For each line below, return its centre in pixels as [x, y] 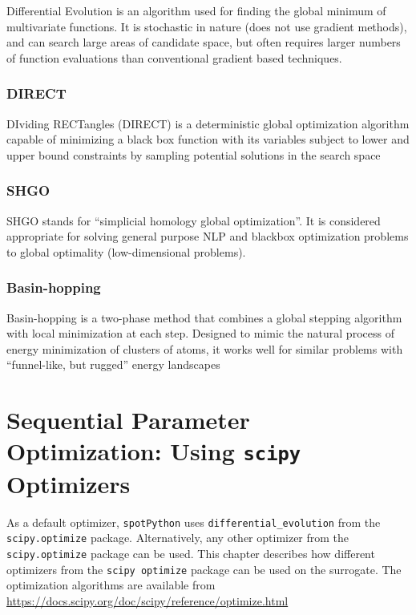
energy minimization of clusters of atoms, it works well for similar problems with [205, 348]
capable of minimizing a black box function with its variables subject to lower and [208, 139]
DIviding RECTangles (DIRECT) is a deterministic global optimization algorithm [208, 123]
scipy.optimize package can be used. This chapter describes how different [191, 553]
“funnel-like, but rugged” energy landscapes [113, 364]
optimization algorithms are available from [111, 585]
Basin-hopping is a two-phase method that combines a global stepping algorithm [204, 317]
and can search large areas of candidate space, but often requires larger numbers [204, 42]
